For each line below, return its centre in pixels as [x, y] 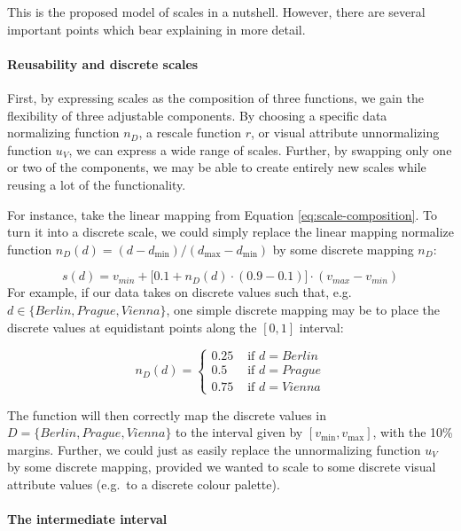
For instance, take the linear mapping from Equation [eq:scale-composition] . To [222, 214]
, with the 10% [413, 432]
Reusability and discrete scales [103, 63]
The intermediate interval [87, 519]
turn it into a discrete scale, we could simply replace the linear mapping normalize [231, 232]
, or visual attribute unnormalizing [345, 133]
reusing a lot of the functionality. [97, 184]
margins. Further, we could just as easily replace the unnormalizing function [214, 449]
